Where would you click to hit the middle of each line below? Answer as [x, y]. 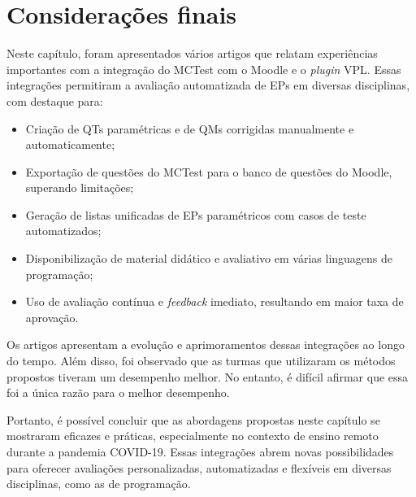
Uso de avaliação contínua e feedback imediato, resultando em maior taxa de [214, 301]
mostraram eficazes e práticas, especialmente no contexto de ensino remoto [193, 436]
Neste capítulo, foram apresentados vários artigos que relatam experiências [192, 53]
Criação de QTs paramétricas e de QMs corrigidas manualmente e [190, 128]
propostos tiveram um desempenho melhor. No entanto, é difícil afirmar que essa [208, 376]
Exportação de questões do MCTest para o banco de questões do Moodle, [209, 171]
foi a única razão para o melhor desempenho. [118, 392]
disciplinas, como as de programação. [99, 484]
